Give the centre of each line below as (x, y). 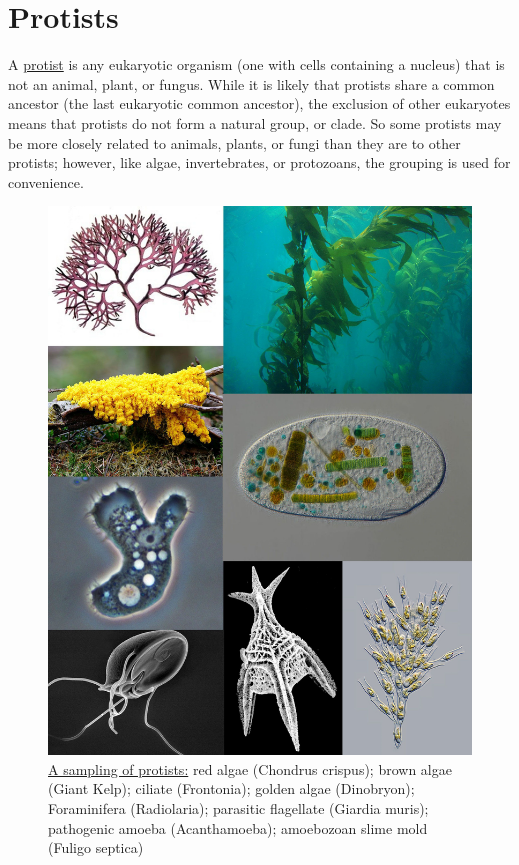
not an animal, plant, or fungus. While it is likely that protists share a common (251, 83)
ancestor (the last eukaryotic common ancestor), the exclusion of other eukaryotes (259, 103)
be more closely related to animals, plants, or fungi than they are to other (234, 142)
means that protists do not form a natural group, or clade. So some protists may (255, 122)
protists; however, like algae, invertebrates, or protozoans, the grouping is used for (259, 162)
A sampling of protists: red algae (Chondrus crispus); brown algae (250, 768)
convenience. (46, 181)
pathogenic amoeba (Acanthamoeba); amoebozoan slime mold (238, 827)
